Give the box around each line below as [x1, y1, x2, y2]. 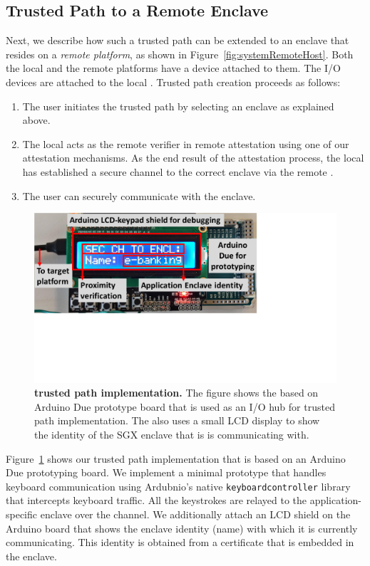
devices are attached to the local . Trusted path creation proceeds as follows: [6, 74, 341, 89]
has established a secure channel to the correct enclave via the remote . [22, 164, 334, 179]
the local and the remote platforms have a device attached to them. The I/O [6, 61, 341, 75]
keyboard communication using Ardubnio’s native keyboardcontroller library [6, 478, 351, 493]
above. [22, 112, 51, 127]
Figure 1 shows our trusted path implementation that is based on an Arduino [6, 451, 346, 466]
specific [6, 507, 38, 522]
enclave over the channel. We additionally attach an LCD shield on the [40, 507, 351, 522]
